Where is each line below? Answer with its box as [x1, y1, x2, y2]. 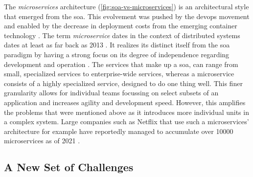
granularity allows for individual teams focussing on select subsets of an [4, 88, 219, 98]
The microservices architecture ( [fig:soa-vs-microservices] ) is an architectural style [4, 1, 249, 11]
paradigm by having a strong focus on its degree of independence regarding [4, 49, 230, 59]
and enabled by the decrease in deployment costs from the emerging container [4, 21, 237, 31]
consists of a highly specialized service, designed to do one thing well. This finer [4, 78, 243, 88]
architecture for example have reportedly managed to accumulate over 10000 [4, 126, 233, 136]
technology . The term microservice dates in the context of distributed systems [4, 30, 240, 40]
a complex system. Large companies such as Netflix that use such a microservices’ [4, 116, 249, 127]
